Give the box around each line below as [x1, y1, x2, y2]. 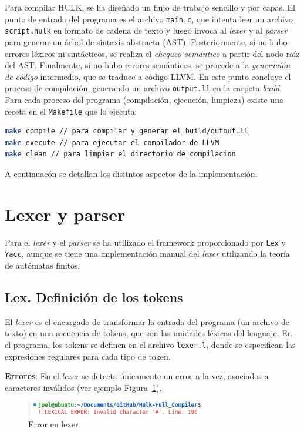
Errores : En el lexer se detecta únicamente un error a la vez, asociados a [5, 370, 269, 382]
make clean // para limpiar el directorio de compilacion [5, 150, 236, 159]
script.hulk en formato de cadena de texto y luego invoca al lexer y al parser [5, 24, 288, 36]
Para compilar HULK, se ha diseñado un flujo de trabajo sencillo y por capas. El [5, 1, 295, 13]
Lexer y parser [5, 202, 126, 226]
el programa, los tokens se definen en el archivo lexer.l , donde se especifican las [5, 338, 296, 350]
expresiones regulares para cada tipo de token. [5, 350, 171, 362]
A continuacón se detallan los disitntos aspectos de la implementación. [5, 167, 258, 179]
